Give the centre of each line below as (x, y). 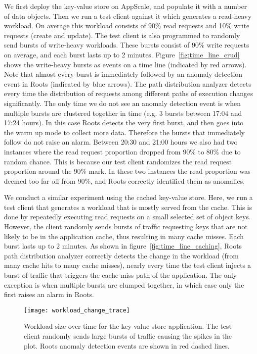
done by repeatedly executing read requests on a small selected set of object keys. (128, 217)
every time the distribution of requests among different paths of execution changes (128, 93)
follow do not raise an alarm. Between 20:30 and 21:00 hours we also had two (121, 142)
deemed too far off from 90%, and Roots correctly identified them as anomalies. (125, 180)
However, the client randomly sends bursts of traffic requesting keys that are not (126, 227)
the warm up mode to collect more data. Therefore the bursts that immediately (125, 132)
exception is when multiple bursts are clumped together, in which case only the (124, 284)
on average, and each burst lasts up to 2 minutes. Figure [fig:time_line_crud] (122, 54)
